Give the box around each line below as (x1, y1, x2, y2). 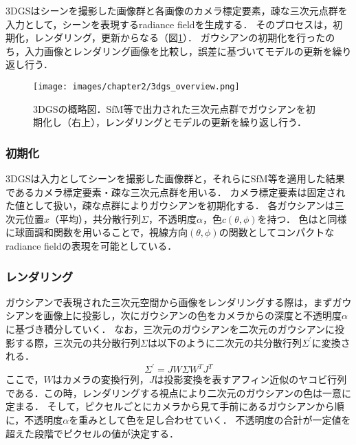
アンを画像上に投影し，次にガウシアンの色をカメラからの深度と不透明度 (14, 308, 342, 323)
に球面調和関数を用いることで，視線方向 (5, 225, 188, 239)
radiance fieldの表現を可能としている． (5, 239, 177, 252)
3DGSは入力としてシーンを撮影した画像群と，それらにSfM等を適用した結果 (5, 171, 345, 186)
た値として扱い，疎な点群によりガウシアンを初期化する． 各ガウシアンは (5, 198, 335, 213)
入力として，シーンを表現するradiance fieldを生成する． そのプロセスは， (5, 17, 333, 31)
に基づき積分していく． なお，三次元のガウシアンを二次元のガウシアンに (5, 322, 335, 336)
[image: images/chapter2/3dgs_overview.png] (33, 81, 240, 91)
